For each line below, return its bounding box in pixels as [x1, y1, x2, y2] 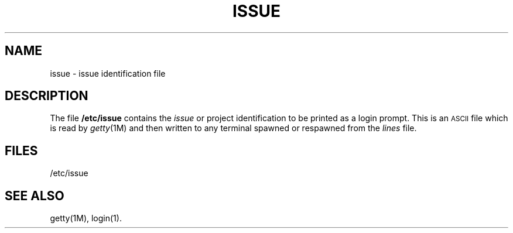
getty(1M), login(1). [50, 213, 122, 224]
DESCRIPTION [5, 88, 88, 104]
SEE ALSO [5, 188, 64, 203]
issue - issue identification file [50, 68, 166, 78]
